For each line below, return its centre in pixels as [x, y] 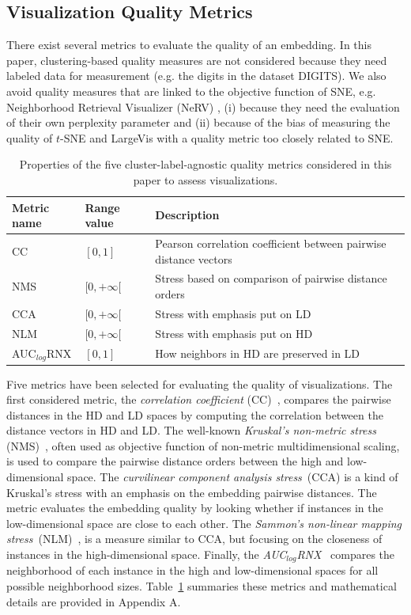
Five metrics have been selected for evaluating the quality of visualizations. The [200, 383]
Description [187, 215]
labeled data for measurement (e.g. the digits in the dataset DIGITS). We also [196, 76]
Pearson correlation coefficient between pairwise [271, 243]
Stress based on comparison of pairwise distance [271, 278]
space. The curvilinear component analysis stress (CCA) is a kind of [233, 477]
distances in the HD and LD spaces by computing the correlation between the [195, 414]
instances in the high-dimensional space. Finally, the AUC [147, 554]
